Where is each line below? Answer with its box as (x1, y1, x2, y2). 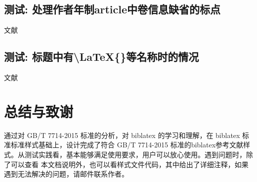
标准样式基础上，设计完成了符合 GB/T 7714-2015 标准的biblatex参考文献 (10, 139, 244, 150)
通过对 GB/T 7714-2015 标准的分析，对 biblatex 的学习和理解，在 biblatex (4, 130, 240, 140)
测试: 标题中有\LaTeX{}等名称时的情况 (4, 49, 199, 64)
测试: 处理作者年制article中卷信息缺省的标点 (4, 1, 221, 17)
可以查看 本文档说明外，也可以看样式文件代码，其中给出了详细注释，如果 (10, 159, 249, 169)
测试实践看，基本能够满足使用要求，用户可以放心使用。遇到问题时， (24, 149, 246, 159)
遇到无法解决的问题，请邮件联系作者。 (4, 169, 128, 179)
